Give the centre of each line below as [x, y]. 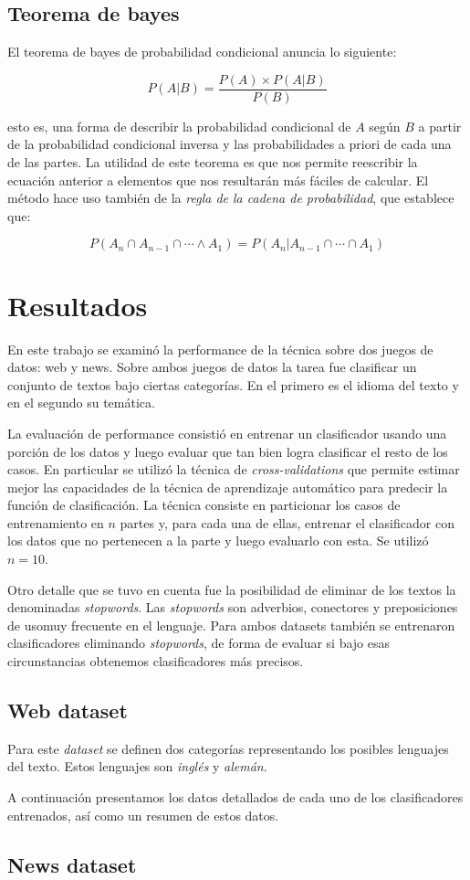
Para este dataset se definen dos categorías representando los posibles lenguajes [228, 748]
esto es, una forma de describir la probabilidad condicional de [179, 126]
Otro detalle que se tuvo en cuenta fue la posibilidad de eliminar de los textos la [232, 589]
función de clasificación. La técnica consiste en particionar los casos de [204, 505]
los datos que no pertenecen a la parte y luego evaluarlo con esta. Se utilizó [218, 541]
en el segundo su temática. [81, 403]
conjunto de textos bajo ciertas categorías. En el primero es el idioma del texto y [233, 384]
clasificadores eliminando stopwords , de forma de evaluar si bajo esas [199, 643]
